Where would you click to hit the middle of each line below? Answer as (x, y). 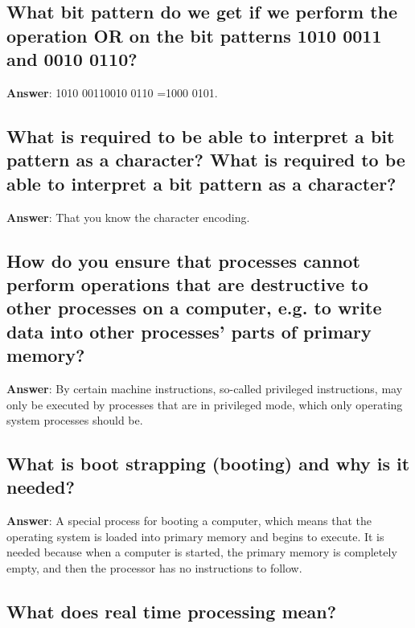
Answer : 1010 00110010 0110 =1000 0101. (112, 92)
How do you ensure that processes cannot (183, 260)
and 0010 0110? (72, 59)
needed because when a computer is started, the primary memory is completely (202, 552)
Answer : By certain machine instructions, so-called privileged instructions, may (205, 388)
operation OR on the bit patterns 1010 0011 (194, 35)
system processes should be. (75, 420)
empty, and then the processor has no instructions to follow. (154, 568)
